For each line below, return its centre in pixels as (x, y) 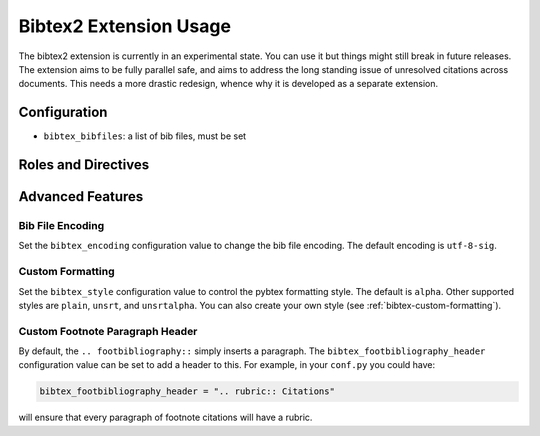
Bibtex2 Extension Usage (125, 26)
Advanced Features (81, 196)
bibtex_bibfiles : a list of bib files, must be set (145, 136)
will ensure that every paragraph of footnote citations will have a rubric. (165, 417)
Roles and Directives (84, 165)
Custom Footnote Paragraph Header (108, 331)
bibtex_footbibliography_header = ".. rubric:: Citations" (187, 391)
